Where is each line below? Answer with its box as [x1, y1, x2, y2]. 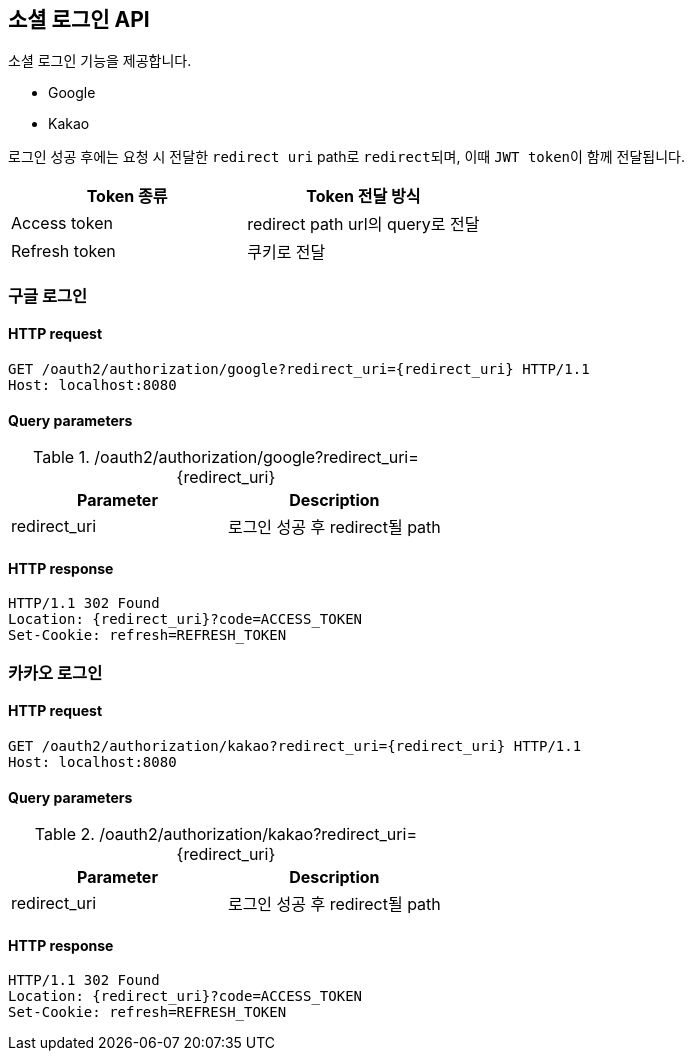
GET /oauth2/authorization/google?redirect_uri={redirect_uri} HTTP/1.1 [8, 361, 590, 378]
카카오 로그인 [8, 662, 103, 683]
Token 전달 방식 [306, 186, 421, 207]
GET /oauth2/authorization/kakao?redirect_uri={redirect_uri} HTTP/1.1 [8, 738, 582, 755]
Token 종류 [86, 186, 168, 207]
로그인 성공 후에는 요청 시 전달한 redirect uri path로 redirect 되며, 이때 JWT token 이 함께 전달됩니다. [8, 148, 685, 166]
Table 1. [33, 447, 90, 468]
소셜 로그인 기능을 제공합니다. [8, 52, 192, 70]
